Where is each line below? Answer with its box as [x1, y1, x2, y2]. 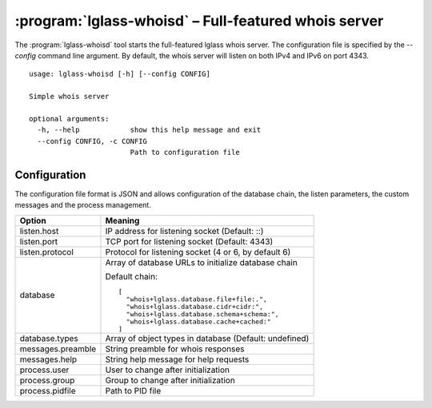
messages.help [19, 354, 78, 365]
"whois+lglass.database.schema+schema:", [126, 310, 279, 319]
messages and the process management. [14, 200, 151, 210]
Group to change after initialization [105, 374, 235, 386]
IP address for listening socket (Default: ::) [105, 225, 264, 236]
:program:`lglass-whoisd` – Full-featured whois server [14, 12, 384, 30]
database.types [19, 332, 79, 343]
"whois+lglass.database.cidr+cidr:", [126, 302, 264, 311]
